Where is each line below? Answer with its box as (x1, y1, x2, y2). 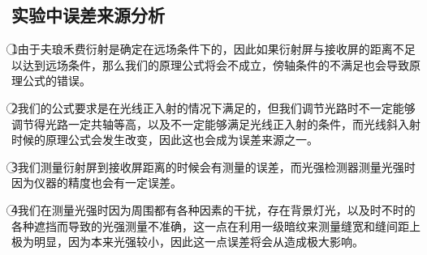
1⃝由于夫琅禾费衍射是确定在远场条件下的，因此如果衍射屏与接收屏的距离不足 (11, 40, 416, 57)
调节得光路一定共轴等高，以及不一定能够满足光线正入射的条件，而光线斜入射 (11, 115, 421, 132)
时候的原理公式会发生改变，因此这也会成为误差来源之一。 (11, 131, 318, 148)
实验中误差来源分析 (11, 2, 165, 28)
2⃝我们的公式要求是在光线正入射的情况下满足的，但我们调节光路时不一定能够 (11, 99, 416, 116)
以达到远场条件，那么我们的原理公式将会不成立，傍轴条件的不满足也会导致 (11, 56, 409, 73)
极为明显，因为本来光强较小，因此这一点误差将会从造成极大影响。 (11, 233, 364, 250)
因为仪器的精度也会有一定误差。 (11, 174, 182, 191)
